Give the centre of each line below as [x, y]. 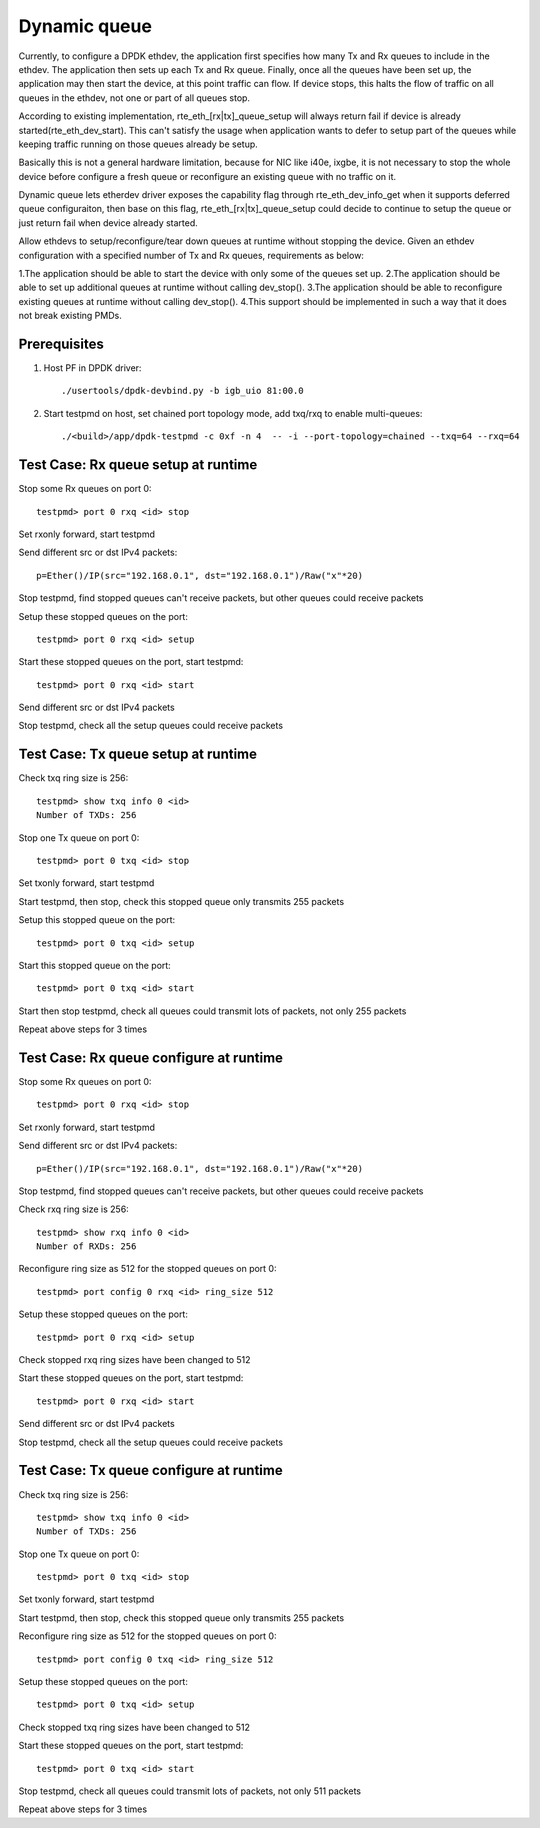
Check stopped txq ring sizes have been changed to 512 [134, 1727]
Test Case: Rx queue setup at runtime [138, 465]
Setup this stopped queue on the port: [97, 920]
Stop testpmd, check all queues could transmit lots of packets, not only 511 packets [190, 1791]
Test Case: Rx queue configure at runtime [151, 1057]
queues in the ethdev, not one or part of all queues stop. [134, 97]
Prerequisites [61, 344]
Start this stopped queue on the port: [95, 965]
